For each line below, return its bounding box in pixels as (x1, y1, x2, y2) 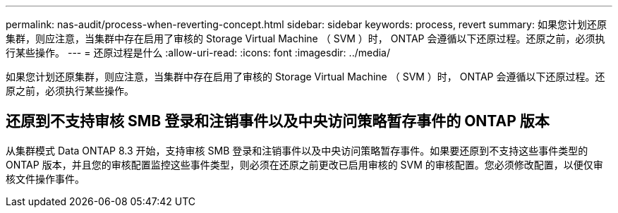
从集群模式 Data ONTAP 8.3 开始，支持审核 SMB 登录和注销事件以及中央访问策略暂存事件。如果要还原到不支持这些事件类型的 (6, 144, 588, 157)
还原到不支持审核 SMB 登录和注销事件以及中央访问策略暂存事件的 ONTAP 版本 (6, 112, 550, 130)
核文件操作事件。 (6, 172, 85, 185)
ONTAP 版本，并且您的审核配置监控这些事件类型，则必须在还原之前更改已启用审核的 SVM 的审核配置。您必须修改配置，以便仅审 (6, 158, 603, 171)
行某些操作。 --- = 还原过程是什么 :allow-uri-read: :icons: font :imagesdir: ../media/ (6, 47, 391, 59)
